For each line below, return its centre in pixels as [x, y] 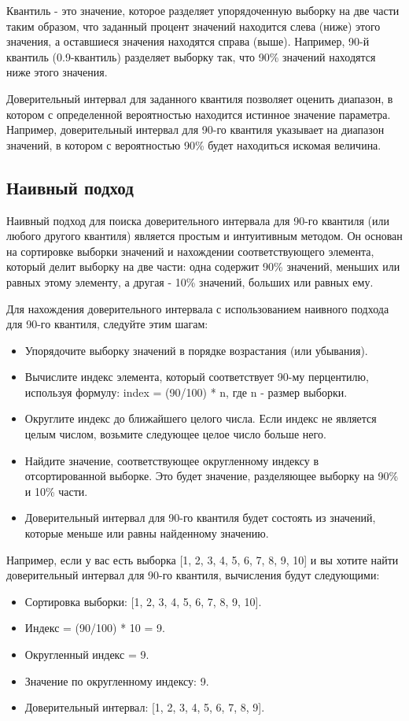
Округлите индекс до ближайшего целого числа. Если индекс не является [201, 418]
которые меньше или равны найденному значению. [147, 533]
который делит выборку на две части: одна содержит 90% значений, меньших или [203, 266]
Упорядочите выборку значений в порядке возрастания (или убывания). [196, 350]
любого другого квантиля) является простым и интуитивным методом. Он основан [204, 236]
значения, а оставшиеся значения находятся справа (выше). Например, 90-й [188, 41]
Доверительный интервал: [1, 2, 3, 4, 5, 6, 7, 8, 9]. [145, 707]
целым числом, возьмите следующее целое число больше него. [175, 434]
